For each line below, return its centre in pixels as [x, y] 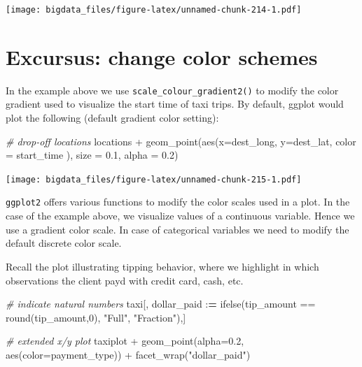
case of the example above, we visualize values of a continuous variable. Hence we [180, 216]
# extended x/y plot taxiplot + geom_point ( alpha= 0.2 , [125, 341]
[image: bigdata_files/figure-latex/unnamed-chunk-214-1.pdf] [154, 10]
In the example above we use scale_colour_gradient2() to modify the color [172, 90]
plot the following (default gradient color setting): [112, 118]
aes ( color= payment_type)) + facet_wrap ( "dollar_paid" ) [128, 354]
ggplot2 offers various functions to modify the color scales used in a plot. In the [178, 202]
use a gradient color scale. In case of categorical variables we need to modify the [177, 229]
